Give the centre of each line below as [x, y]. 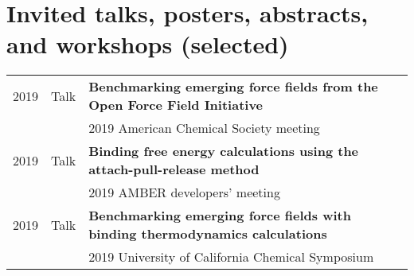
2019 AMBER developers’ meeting [184, 192]
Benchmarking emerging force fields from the [233, 87]
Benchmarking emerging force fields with [220, 216]
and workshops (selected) [148, 44]
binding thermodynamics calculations [208, 234]
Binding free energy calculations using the [224, 151]
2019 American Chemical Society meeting [204, 128]
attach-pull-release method [174, 169]
